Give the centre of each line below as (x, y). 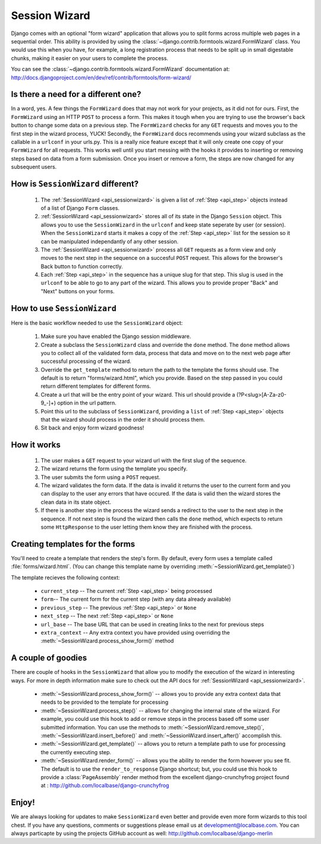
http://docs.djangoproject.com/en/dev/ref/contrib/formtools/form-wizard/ (101, 77)
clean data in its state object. (76, 502)
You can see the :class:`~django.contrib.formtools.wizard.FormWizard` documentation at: (120, 69)
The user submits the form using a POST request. (100, 477)
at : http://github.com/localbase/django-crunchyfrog (105, 786)
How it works (36, 445)
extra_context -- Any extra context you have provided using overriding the (135, 633)
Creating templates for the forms (73, 544)
